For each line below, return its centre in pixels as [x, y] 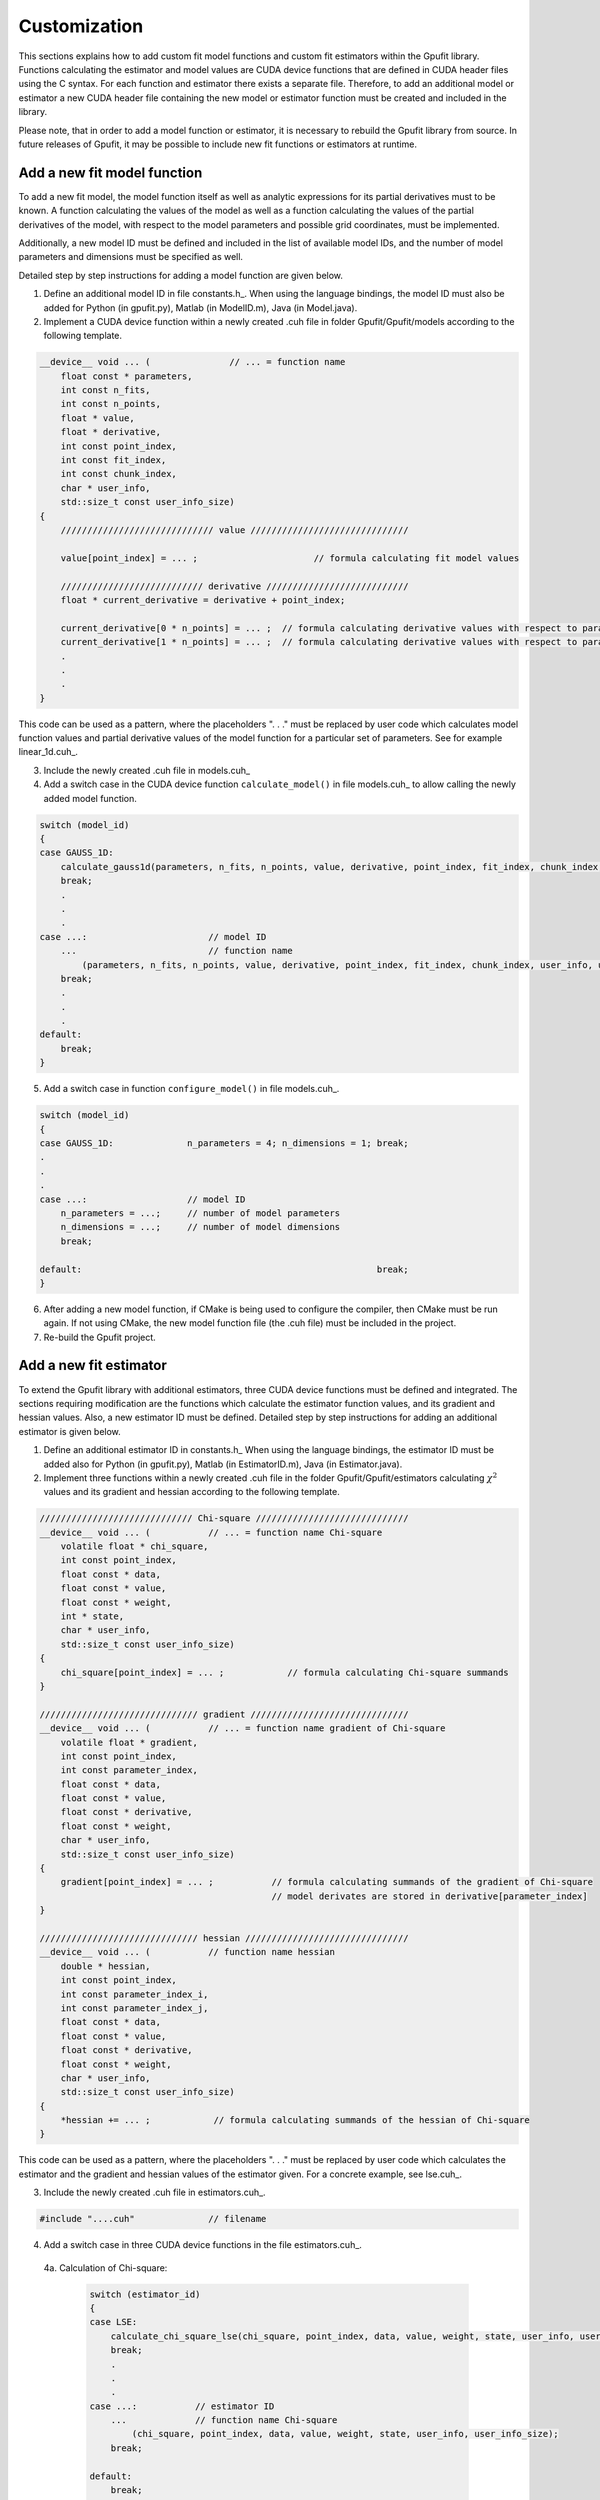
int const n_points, [111, 404]
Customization [81, 26]
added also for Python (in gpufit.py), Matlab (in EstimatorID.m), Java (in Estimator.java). [223, 1464]
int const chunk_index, [118, 474]
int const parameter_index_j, [134, 2008]
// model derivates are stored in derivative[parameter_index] [430, 1896]
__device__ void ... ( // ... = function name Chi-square [211, 1532]
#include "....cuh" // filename [153, 2219]
